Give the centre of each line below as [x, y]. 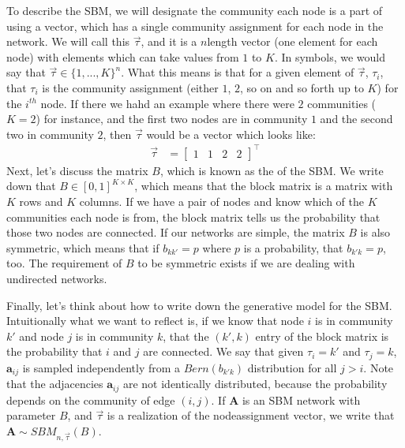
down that [31, 186]
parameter [31, 415]
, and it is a [169, 41]
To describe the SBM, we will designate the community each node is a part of [195, 10]
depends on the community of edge [91, 399]
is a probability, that [293, 247]
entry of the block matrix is [322, 336]
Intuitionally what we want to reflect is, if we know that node [155, 321]
